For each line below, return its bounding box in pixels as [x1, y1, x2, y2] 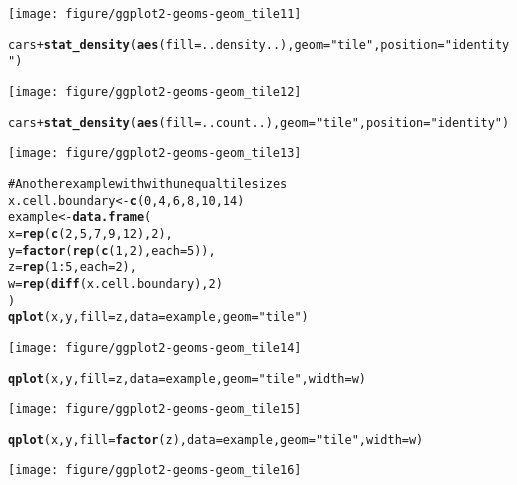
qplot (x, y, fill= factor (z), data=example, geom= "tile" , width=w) [8, 432, 424, 447]
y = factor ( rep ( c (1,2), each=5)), [8, 243, 216, 258]
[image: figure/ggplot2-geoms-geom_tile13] [8, 146, 302, 161]
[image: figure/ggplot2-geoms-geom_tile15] [8, 402, 302, 417]
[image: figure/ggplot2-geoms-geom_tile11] [8, 7, 302, 21]
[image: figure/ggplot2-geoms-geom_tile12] [8, 84, 302, 99]
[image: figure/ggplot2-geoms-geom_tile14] [8, 340, 302, 355]
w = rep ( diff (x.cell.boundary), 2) [8, 276, 223, 291]
